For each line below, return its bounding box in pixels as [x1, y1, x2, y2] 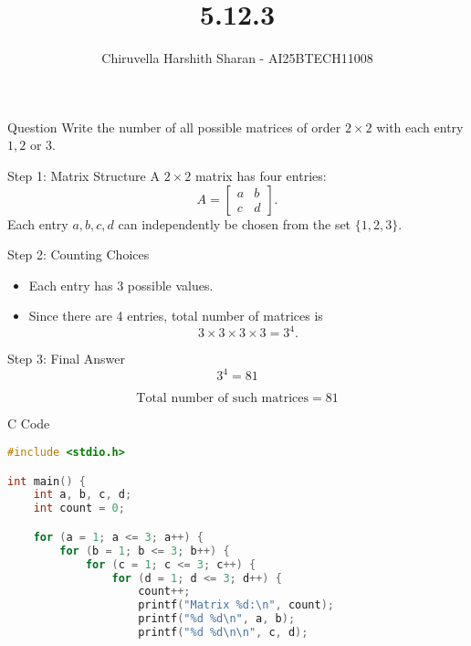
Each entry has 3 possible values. [28, 275, 214, 294]
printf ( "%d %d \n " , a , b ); [138, 612, 296, 626]
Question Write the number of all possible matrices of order [7, 117, 341, 136]
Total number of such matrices [136, 392, 309, 406]
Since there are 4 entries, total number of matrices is [28, 306, 323, 325]
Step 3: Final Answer [7, 349, 126, 368]
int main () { [7, 474, 86, 488]
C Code [7, 414, 50, 433]
